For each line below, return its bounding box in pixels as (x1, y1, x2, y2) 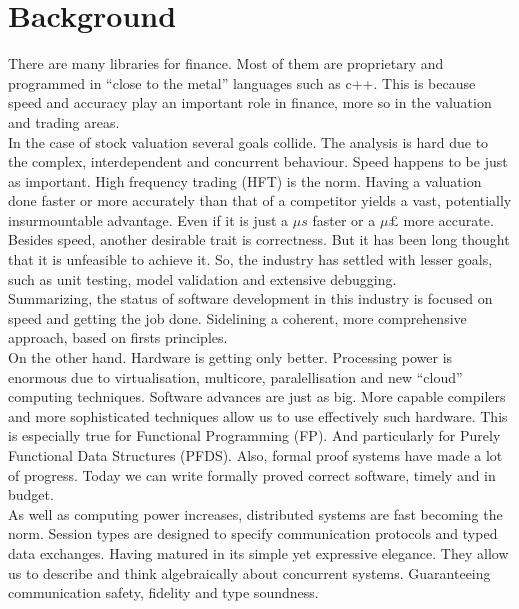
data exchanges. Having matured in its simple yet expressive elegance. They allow (8, 542, 509, 563)
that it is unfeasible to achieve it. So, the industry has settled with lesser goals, (8, 249, 493, 270)
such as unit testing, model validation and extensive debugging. (8, 268, 397, 289)
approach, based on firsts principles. (8, 327, 228, 348)
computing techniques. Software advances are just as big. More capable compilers (8, 386, 506, 407)
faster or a (312, 209, 376, 230)
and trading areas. (8, 111, 120, 132)
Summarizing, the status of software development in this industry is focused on (8, 288, 493, 309)
